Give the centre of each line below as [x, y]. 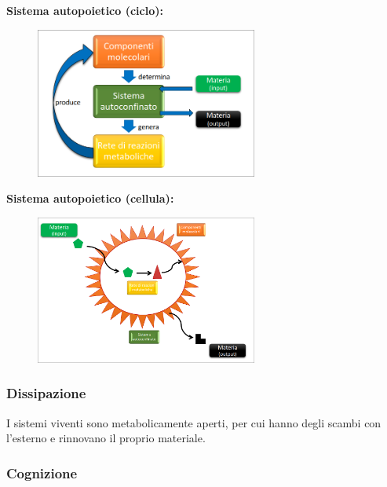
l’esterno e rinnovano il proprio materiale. [106, 438]
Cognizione [42, 472]
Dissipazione [46, 393]
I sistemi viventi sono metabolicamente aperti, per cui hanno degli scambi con [194, 422]
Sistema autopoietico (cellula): [90, 198]
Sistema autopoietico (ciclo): [85, 10]
